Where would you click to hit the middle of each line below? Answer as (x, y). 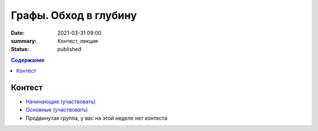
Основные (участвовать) (57, 110)
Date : (18, 33)
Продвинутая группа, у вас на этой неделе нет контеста (97, 118)
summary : (24, 41)
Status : (20, 49)
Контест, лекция (78, 41)
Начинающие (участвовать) (61, 102)
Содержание (28, 60)
